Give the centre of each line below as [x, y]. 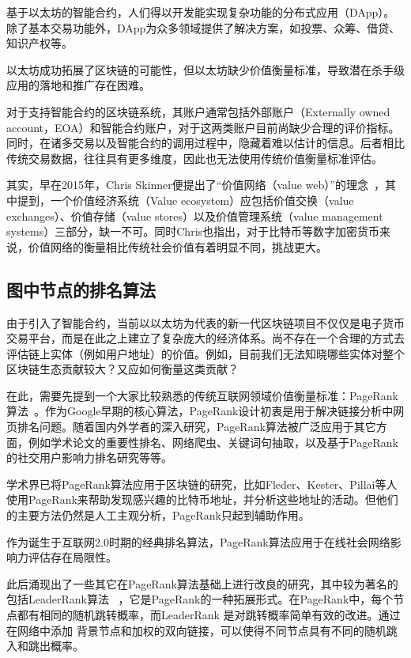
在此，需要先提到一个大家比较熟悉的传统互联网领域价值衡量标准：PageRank [202, 395]
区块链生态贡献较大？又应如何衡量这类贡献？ [123, 369]
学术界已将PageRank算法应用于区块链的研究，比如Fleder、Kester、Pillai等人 [202, 484]
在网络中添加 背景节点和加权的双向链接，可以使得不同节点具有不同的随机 [196, 630]
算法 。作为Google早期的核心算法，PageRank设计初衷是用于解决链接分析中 [200, 411]
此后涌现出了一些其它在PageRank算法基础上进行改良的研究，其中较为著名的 [202, 583]
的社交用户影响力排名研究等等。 [89, 458]
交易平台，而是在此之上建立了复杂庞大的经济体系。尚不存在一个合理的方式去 [205, 338]
